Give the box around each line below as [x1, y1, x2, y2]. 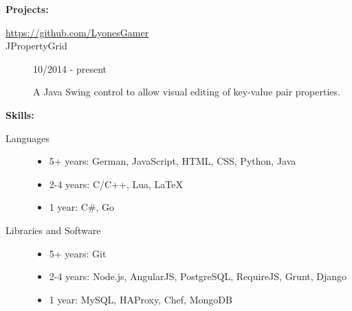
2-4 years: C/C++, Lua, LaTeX [49, 176, 183, 191]
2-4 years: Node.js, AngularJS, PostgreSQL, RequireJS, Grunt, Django [49, 269, 347, 284]
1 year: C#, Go [49, 200, 115, 214]
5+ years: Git [49, 246, 107, 260]
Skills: [5, 107, 34, 122]
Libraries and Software [5, 222, 101, 237]
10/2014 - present [33, 61, 107, 76]
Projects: [5, 2, 49, 16]
